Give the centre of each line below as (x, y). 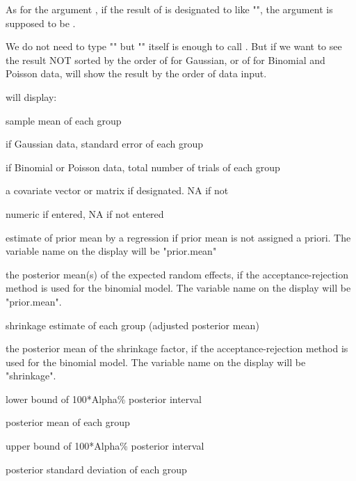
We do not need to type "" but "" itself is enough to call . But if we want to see (174, 46)
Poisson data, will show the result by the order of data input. (136, 73)
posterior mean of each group (68, 422)
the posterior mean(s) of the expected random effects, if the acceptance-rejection (177, 274)
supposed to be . (41, 23)
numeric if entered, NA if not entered (85, 213)
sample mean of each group (64, 120)
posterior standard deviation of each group (96, 469)
